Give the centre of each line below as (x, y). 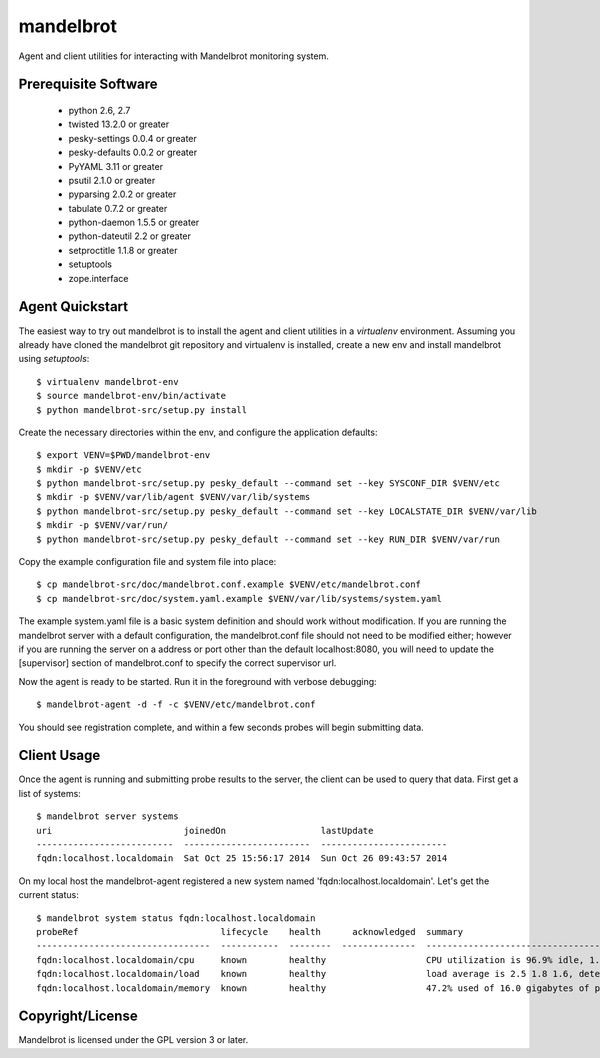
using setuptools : (54, 359)
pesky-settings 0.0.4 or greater (132, 138)
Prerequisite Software (88, 84)
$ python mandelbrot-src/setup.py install (142, 409)
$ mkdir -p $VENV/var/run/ (102, 525)
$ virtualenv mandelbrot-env (107, 381)
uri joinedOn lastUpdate (205, 830)
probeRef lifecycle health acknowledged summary (250, 931)
